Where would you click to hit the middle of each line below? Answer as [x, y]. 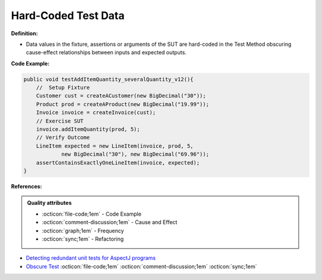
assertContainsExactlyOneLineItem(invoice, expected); [118, 163]
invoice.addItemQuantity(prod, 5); [88, 129]
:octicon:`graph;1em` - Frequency [83, 231]
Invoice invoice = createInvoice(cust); [96, 113]
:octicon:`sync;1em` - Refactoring [83, 239]
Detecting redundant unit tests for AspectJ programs [91, 258]
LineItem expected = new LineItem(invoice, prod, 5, [115, 146]
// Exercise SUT [60, 121]
